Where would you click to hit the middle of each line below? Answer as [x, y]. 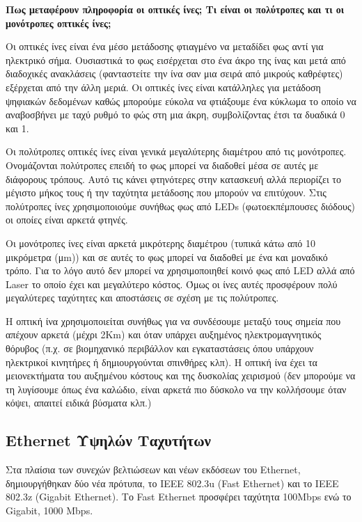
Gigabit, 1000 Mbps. [49, 511]
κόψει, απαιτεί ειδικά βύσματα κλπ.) [79, 403]
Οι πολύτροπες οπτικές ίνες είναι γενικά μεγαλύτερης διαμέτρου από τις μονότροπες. [176, 151]
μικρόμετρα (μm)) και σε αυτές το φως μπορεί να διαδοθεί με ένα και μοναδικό [167, 256]
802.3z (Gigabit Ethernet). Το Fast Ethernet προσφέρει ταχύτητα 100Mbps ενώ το [179, 497]
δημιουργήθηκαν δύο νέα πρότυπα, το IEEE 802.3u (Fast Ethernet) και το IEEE [172, 483]
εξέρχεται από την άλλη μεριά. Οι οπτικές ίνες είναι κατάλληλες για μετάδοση [163, 87]
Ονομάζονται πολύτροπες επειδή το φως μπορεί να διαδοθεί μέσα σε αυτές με [162, 165]
